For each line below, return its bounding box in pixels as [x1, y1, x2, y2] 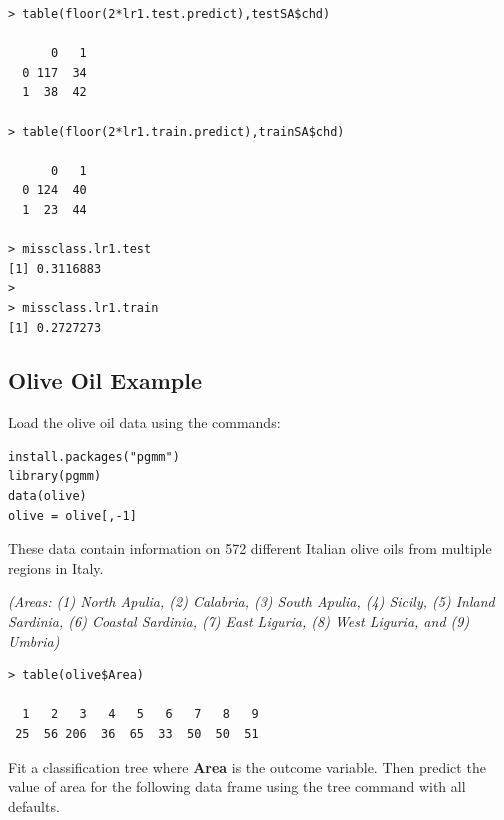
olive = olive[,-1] [8, 508, 137, 523]
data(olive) [8, 489, 87, 504]
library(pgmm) [8, 469, 102, 484]
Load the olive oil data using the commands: [8, 412, 281, 433]
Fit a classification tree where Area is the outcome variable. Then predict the [8, 756, 486, 777]
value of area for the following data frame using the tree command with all [8, 776, 466, 797]
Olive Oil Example [8, 365, 202, 396]
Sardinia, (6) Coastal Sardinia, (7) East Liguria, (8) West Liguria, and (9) [8, 611, 470, 632]
